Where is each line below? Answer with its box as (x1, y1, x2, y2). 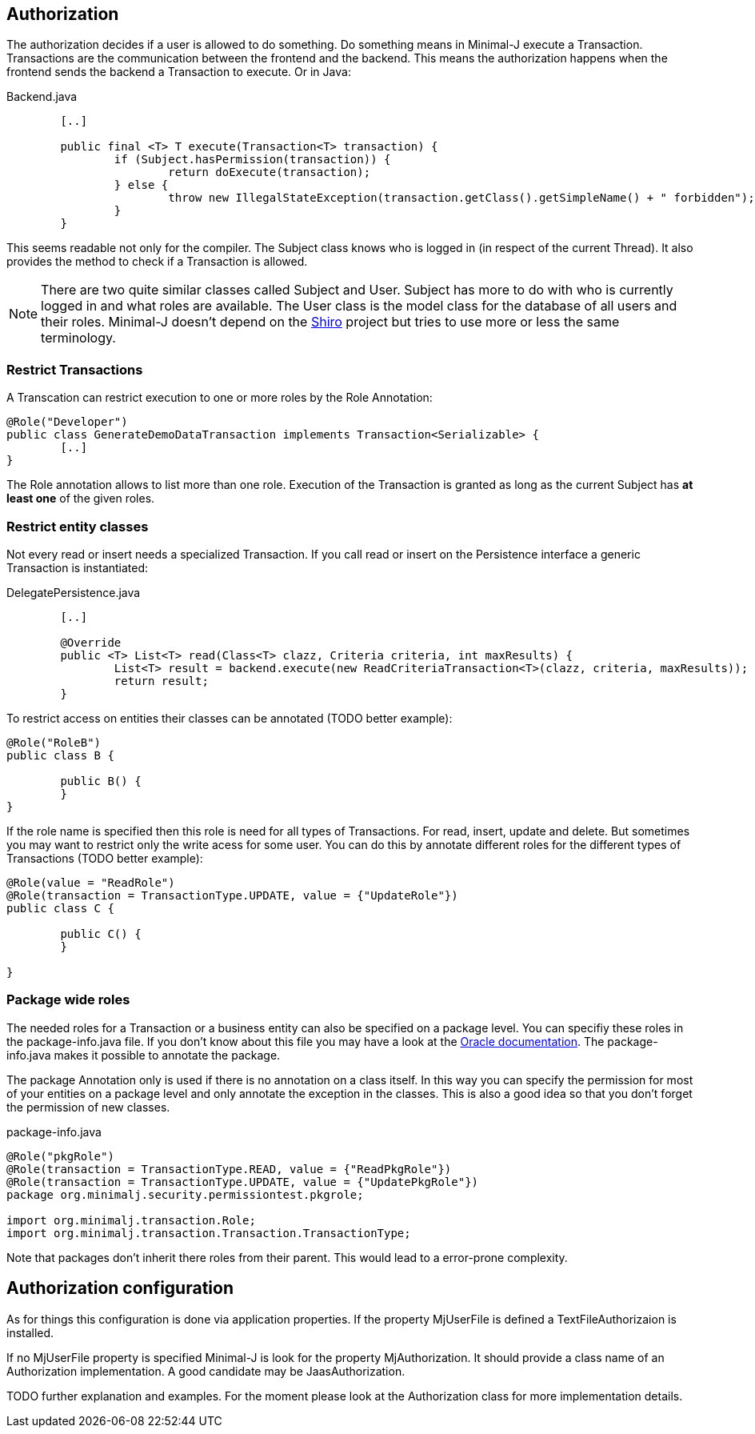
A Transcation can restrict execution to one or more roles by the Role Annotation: (6, 391, 433, 405)
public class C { (6, 901, 114, 915)
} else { (114, 178, 169, 192)
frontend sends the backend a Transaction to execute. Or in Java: (6, 65, 351, 79)
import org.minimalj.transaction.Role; (6, 1213, 256, 1227)
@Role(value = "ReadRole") (6, 875, 175, 889)
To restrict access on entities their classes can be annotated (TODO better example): (6, 711, 453, 725)
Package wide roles (6, 991, 130, 1008)
